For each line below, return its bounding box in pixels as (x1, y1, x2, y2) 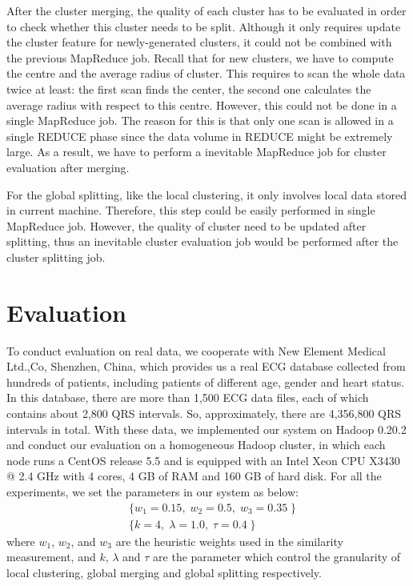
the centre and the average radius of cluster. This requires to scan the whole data (6, 65, 406, 82)
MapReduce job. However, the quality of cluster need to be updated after (6, 217, 367, 234)
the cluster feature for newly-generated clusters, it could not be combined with (6, 34, 392, 50)
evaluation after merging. (6, 159, 130, 175)
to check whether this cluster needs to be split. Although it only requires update (6, 18, 401, 34)
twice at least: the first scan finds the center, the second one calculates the (6, 80, 371, 97)
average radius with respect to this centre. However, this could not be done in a (6, 96, 397, 113)
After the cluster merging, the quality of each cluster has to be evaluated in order (6, 2, 407, 18)
